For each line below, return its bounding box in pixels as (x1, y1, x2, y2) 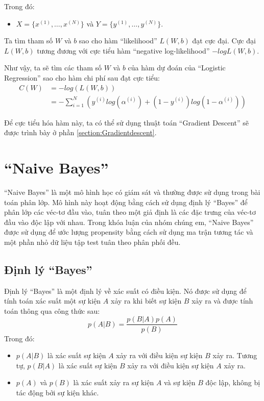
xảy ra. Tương (212, 350, 257, 361)
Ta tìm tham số (4, 35, 53, 46)
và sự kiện (164, 377, 196, 388)
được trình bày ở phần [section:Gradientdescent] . (4, 127, 157, 138)
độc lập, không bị (205, 377, 260, 388)
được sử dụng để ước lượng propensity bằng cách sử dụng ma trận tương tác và (4, 227, 253, 237)
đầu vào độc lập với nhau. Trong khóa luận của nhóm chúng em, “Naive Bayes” (4, 216, 254, 227)
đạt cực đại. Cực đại (192, 35, 256, 46)
